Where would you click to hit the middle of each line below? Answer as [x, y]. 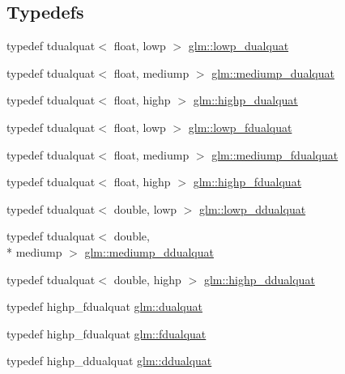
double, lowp [145, 208]
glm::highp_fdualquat [247, 182]
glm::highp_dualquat [245, 100]
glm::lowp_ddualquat [253, 208]
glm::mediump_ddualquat [149, 251]
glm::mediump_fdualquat [275, 154]
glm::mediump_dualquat [273, 72]
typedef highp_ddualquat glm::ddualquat [109, 361]
